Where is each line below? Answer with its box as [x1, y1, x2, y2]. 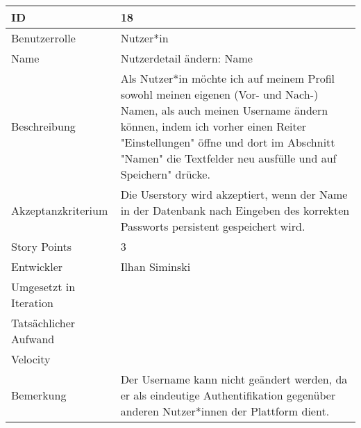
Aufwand [11, 331, 55, 347]
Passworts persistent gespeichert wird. [120, 218, 305, 234]
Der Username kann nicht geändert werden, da [120, 371, 348, 387]
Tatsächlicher [11, 315, 76, 331]
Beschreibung [11, 118, 76, 134]
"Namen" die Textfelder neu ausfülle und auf [120, 150, 337, 166]
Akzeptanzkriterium [11, 202, 108, 218]
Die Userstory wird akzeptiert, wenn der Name [120, 186, 348, 202]
